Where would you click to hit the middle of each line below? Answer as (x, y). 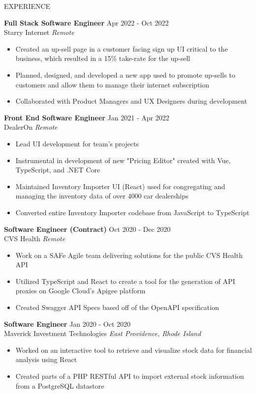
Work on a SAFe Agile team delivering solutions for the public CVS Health (129, 255)
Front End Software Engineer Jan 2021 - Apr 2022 (87, 117)
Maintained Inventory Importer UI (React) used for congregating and (120, 186)
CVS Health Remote (35, 239)
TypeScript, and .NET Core (58, 170)
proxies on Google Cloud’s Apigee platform (80, 291)
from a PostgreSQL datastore (60, 385)
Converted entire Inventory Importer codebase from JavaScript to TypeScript (132, 212)
